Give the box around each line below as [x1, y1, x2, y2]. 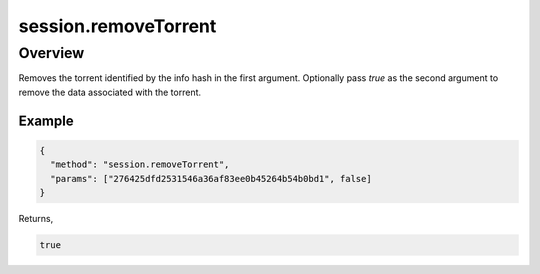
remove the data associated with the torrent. [18, 86, 202, 98]
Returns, [18, 212, 54, 224]
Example [18, 112, 74, 129]
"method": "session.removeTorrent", [50, 159, 230, 170]
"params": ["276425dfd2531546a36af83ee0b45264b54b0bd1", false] [50, 173, 372, 184]
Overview [18, 44, 85, 62]
